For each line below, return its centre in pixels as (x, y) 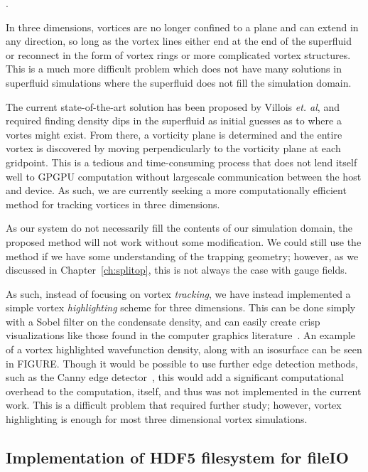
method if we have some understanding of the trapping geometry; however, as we (182, 256)
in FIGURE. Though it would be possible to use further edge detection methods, (182, 363)
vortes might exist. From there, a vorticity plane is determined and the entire (174, 134)
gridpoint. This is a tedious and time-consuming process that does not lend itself (182, 162)
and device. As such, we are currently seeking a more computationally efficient (176, 190)
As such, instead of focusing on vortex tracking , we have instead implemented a (178, 293)
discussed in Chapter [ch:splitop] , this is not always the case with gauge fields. (177, 270)
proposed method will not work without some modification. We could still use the (184, 241)
